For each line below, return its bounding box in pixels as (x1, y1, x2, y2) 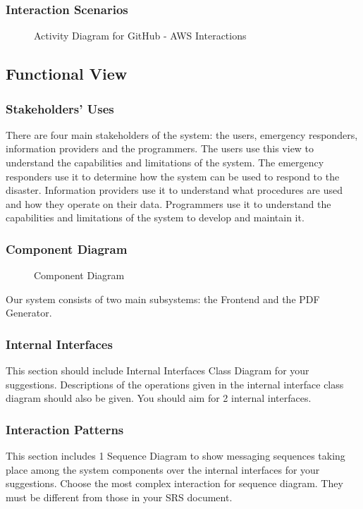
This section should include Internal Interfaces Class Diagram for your (6, 363, 309, 378)
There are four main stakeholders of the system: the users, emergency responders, (6, 127, 358, 142)
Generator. (6, 305, 52, 320)
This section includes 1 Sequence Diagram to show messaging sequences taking (6, 448, 345, 463)
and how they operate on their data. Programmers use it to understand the (6, 196, 331, 211)
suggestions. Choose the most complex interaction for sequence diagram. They (6, 476, 343, 491)
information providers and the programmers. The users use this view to (6, 141, 314, 156)
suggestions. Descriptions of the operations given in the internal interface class (6, 376, 344, 391)
